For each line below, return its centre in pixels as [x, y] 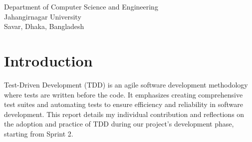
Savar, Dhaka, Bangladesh [44, 26]
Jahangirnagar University [43, 16]
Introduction [48, 60]
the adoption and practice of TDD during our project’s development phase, [119, 124]
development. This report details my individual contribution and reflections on [124, 114]
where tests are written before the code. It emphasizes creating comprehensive [124, 94]
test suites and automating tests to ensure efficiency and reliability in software [124, 104]
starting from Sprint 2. [39, 133]
